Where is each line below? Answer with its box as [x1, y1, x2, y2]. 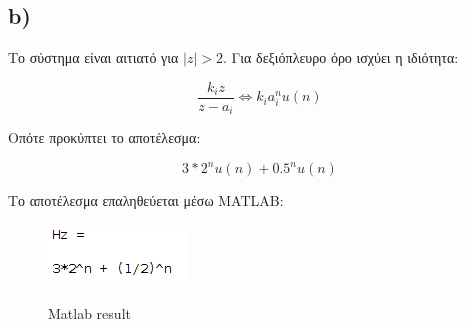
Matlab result [48, 302, 131, 323]
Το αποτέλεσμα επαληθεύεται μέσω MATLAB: [8, 190, 284, 211]
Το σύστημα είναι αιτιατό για [8, 47, 179, 68]
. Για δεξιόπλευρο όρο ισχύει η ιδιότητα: [223, 47, 459, 68]
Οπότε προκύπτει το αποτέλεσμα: [8, 127, 201, 148]
